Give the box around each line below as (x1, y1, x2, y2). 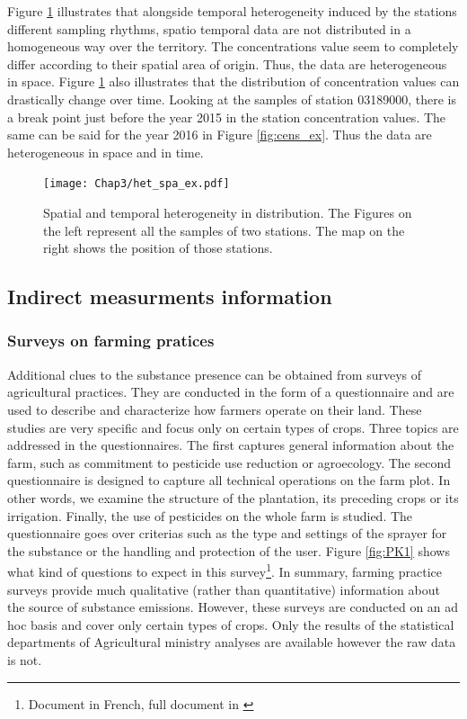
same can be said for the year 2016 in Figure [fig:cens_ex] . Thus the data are (7, 125, 432, 144)
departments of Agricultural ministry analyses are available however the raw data (7, 633, 456, 652)
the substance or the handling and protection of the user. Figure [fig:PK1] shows (7, 541, 450, 560)
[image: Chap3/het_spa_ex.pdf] (43, 177, 230, 191)
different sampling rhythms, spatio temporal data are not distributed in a (7, 19, 411, 38)
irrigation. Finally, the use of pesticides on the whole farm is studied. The (7, 506, 413, 525)
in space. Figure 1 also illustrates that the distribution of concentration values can (7, 72, 460, 91)
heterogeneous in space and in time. (7, 142, 204, 161)
